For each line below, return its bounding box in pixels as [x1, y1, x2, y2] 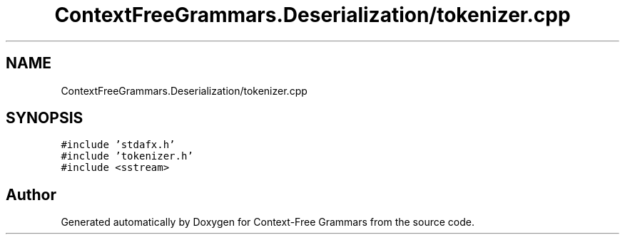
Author [6, 185, 56, 204]
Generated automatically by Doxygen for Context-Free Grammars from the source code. [61, 216, 474, 229]
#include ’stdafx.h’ [61, 139, 176, 151]
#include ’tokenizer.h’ [61, 150, 193, 162]
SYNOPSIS [6, 109, 83, 127]
